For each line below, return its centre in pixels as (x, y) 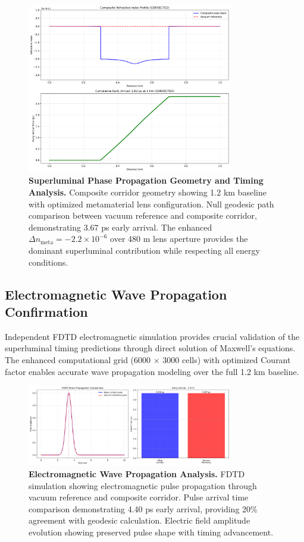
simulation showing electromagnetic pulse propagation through (143, 485)
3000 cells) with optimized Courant (227, 360)
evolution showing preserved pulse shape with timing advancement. (151, 532)
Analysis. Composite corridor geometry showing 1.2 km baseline (148, 192)
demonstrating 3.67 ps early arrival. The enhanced (120, 227)
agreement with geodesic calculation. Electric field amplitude (140, 520)
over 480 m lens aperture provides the (179, 239)
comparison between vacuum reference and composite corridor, (143, 215)
